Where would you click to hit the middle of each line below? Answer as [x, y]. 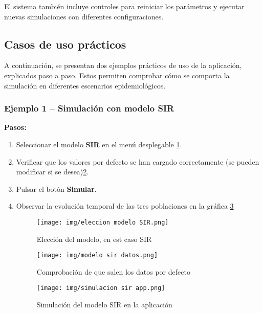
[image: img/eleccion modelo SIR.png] [103, 222]
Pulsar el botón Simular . [56, 188]
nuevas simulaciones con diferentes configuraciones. [84, 16]
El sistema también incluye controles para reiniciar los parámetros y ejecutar [124, 6]
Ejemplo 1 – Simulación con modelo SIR [89, 108]
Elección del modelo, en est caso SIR [94, 239]
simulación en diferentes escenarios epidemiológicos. [85, 85]
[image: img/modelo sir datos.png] [97, 255]
